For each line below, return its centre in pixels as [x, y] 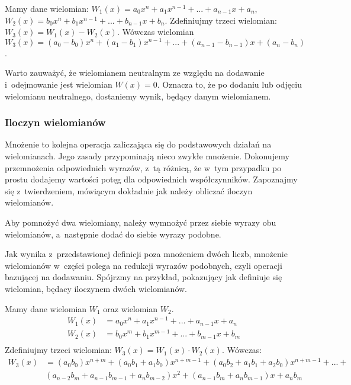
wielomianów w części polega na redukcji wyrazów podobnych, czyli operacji [144, 265]
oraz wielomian [131, 308]
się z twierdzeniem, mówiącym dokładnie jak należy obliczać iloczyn [129, 190]
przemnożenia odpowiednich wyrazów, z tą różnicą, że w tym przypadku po [143, 167]
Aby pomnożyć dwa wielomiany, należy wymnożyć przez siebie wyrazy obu [141, 222]
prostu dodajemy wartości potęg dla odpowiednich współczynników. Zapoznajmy [151, 179]
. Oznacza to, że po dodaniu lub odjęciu [229, 84]
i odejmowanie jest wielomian [59, 84]
